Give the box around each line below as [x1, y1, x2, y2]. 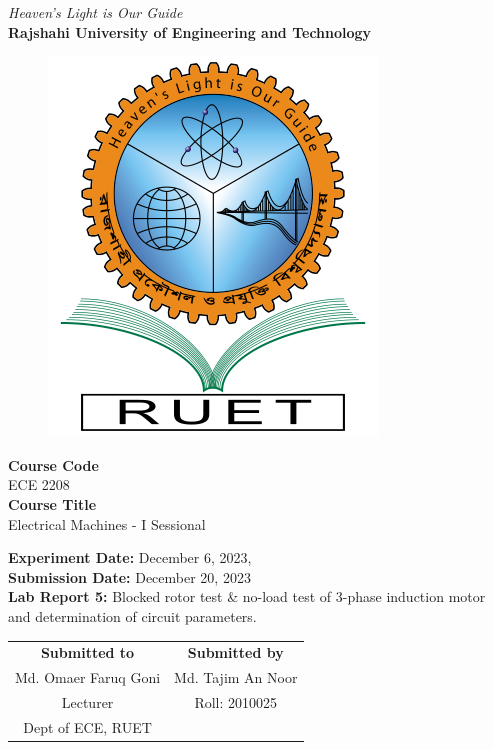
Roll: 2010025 [194, 691, 278, 712]
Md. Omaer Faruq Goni [15, 667, 161, 688]
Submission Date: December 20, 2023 [8, 566, 251, 587]
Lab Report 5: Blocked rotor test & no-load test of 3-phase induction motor [8, 586, 486, 607]
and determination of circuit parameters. [8, 605, 257, 626]
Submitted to [40, 642, 135, 663]
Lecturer [61, 691, 114, 712]
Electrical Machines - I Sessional [8, 513, 206, 534]
